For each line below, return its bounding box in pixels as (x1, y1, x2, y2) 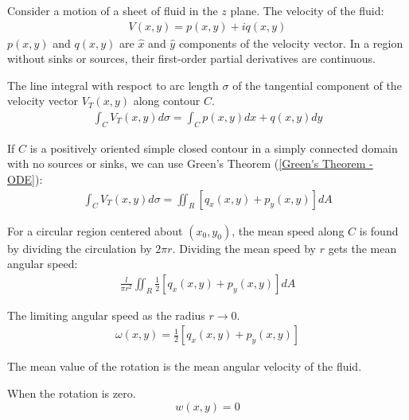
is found (359, 222, 399, 239)
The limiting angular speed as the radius (7, 306, 205, 323)
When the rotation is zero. (7, 385, 136, 402)
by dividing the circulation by (7, 239, 152, 256)
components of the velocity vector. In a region (178, 34, 403, 51)
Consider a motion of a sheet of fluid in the (7, 2, 218, 18)
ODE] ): (7, 171, 43, 188)
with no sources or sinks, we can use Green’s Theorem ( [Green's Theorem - (7, 155, 373, 172)
